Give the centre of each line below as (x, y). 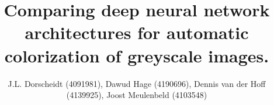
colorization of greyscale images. (137, 55)
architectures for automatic (137, 32)
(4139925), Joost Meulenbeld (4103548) (137, 95)
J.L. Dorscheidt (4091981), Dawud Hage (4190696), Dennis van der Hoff (137, 83)
